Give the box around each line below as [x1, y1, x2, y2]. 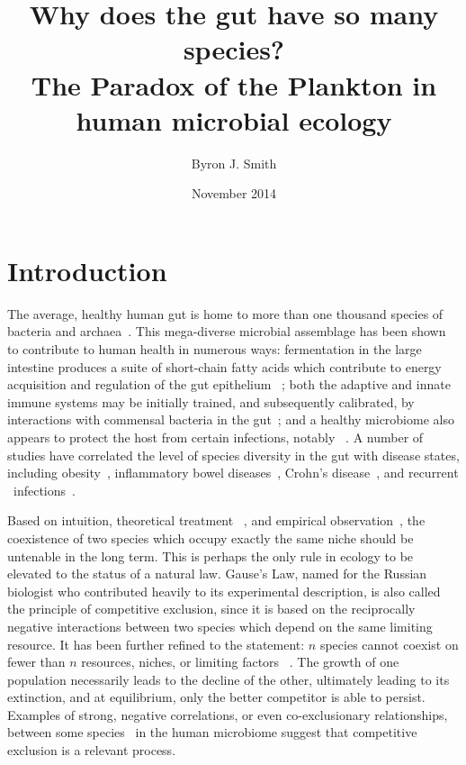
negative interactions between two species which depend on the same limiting [7, 616, 433, 635]
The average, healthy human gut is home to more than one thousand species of [7, 304, 444, 323]
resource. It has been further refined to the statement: [7, 634, 305, 653]
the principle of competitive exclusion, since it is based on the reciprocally [7, 599, 416, 618]
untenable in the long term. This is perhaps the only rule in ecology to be [7, 546, 414, 565]
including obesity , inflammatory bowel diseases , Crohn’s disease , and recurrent [7, 463, 459, 482]
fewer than [7, 652, 66, 671]
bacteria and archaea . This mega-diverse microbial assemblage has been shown [7, 322, 446, 341]
